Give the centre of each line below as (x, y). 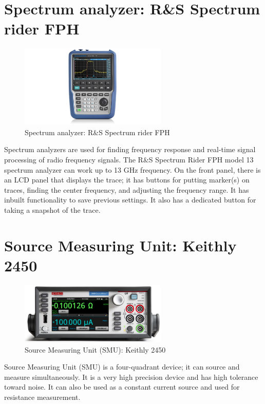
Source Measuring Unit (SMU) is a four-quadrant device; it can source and (122, 367)
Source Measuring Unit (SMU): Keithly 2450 (95, 349)
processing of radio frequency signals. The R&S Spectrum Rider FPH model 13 (129, 159)
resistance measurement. (42, 397)
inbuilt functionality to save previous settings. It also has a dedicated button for (130, 200)
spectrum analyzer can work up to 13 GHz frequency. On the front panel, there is (132, 169)
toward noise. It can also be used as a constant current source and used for (122, 387)
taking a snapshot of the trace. (52, 209)
